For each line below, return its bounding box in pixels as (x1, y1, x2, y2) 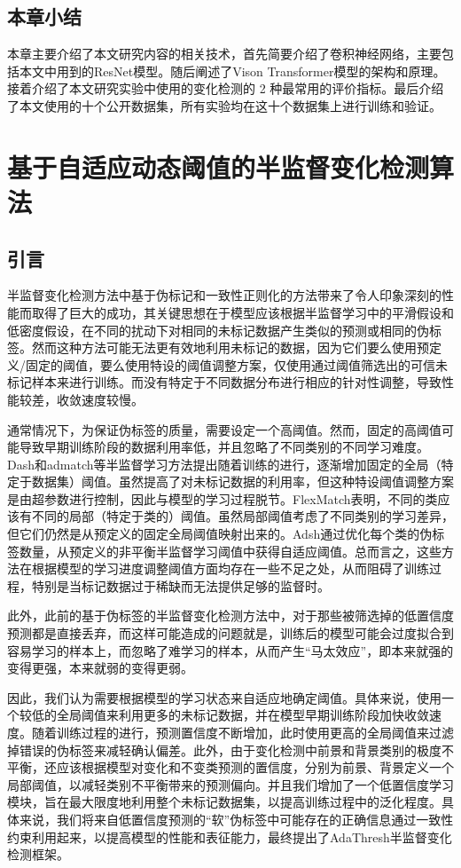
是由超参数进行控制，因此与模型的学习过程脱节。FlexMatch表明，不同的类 (7, 489, 438, 508)
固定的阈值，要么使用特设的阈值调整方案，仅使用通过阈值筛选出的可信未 (25, 355, 448, 374)
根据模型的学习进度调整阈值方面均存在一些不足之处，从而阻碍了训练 (31, 559, 429, 578)
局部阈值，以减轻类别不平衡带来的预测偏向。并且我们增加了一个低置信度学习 (7, 775, 454, 793)
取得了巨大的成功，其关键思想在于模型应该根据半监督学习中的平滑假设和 (31, 303, 454, 321)
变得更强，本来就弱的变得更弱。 (7, 659, 193, 677)
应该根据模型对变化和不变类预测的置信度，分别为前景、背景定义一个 (56, 758, 454, 777)
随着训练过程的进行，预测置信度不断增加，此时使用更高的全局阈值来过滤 (31, 723, 454, 741)
